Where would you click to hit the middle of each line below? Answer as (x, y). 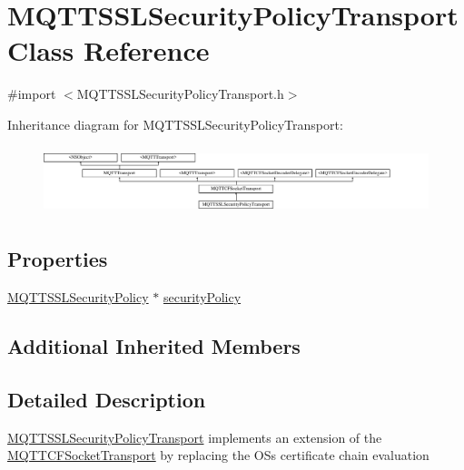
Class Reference (109, 50)
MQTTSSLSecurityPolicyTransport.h (180, 94)
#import (32, 94)
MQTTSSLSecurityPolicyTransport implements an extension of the (195, 437)
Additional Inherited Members (154, 346)
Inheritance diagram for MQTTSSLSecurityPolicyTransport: (175, 124)
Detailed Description (107, 399)
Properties (58, 259)
